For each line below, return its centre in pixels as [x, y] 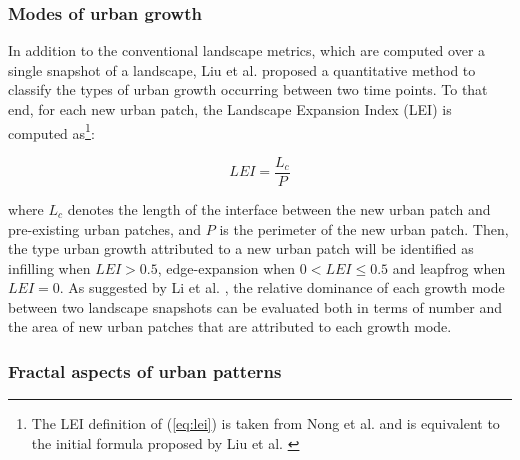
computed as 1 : [51, 131]
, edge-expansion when [226, 267]
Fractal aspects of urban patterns [145, 370]
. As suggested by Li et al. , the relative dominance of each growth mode [282, 287]
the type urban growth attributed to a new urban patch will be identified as [241, 248]
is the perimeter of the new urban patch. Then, [364, 228]
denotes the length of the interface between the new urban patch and [279, 208]
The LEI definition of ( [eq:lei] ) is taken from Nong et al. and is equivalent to [265, 423]
